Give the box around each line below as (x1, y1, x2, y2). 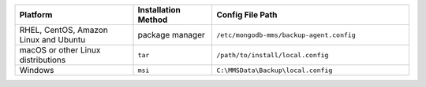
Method (137, 14, 168, 25)
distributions (19, 55, 66, 65)
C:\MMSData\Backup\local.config (216, 66, 333, 74)
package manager (137, 30, 205, 40)
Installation (137, 5, 181, 15)
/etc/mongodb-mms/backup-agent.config (216, 31, 356, 39)
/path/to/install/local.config (216, 51, 329, 59)
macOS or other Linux (19, 45, 101, 55)
